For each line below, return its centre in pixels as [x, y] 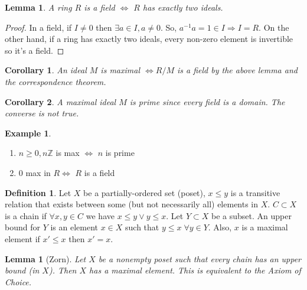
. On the [274, 27]
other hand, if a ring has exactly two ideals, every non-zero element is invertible [149, 39]
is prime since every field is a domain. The [207, 101]
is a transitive [255, 192]
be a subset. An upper [251, 215]
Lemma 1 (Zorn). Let [45, 258]
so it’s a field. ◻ [35, 50]
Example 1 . [28, 133]
